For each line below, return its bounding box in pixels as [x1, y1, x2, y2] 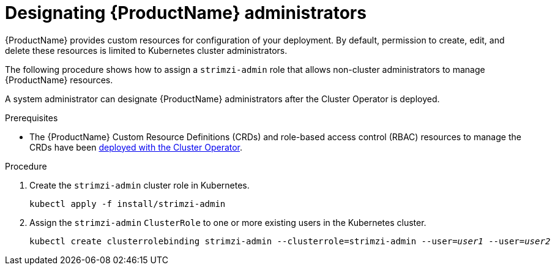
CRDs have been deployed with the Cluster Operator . [29, 141, 243, 152]
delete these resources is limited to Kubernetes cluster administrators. [5, 45, 288, 56]
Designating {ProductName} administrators [5, 2, 367, 23]
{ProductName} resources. [5, 74, 113, 85]
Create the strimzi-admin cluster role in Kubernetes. [29, 179, 250, 190]
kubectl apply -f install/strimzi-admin [29, 198, 226, 209]
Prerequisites [5, 112, 58, 123]
